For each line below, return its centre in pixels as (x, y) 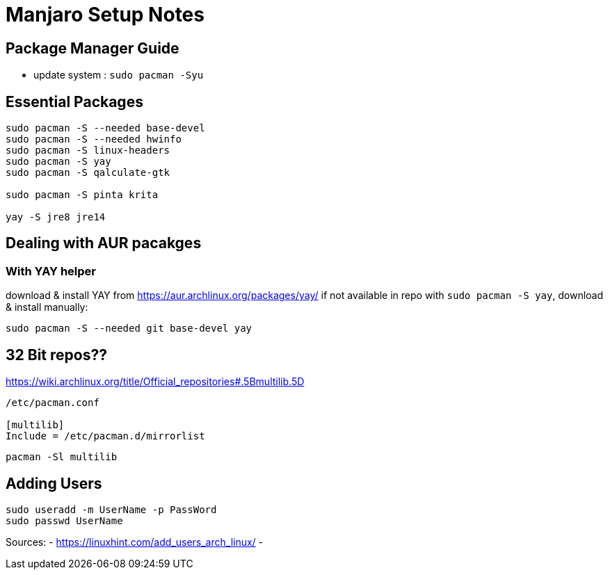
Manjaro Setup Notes (105, 15)
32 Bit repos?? (56, 355)
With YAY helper (51, 271)
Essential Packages (74, 102)
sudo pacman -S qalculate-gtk (88, 173)
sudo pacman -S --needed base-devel (105, 128)
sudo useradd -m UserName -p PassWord (111, 509)
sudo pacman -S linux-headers (88, 151)
